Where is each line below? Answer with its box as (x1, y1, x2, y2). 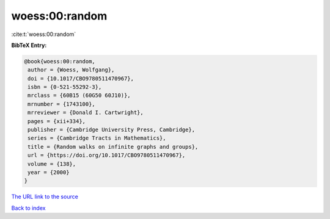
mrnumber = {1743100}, (28, 101, 96, 107)
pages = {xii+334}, (28, 118, 86, 124)
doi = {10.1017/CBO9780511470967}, (28, 75, 134, 82)
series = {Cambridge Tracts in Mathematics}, (28, 135, 166, 142)
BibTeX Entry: (11, 41, 47, 49)
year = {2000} (28, 169, 70, 176)
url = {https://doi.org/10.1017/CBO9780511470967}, (28, 152, 186, 159)
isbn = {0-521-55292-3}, (28, 84, 102, 91)
